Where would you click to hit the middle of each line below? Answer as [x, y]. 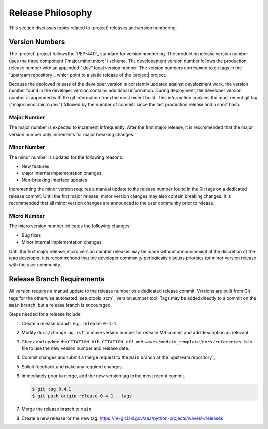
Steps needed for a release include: [45, 314]
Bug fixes [31, 235]
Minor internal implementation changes [62, 242]
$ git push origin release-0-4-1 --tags [82, 396]
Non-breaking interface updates [55, 180]
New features [35, 166]
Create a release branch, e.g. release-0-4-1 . [69, 323]
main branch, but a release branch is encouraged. [60, 305]
